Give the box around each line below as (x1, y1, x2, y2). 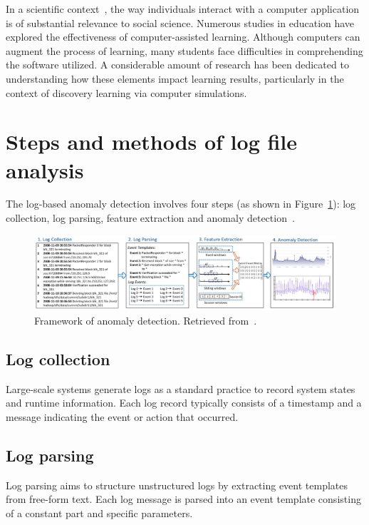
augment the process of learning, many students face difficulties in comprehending (6, 43, 363, 58)
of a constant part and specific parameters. (6, 505, 193, 520)
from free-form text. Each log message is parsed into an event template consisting (6, 491, 361, 506)
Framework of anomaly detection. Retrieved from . (34, 312, 257, 327)
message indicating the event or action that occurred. (6, 409, 239, 424)
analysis (6, 155, 84, 184)
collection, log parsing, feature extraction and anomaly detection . (6, 210, 295, 225)
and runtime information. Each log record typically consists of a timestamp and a (6, 395, 362, 410)
